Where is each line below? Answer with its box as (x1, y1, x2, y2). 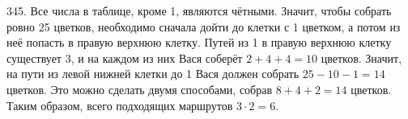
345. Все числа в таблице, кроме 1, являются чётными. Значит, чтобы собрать (6, 2, 392, 18)
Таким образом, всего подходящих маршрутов (6, 96, 233, 113)
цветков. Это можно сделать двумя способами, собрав (6, 80, 273, 97)
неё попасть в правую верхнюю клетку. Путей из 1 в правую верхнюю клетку (6, 34, 392, 51)
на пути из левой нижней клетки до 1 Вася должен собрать (6, 65, 300, 82)
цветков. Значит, (321, 49, 402, 66)
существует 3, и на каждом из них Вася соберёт (6, 49, 243, 66)
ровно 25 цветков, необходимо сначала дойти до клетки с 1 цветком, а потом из (6, 18, 401, 35)
